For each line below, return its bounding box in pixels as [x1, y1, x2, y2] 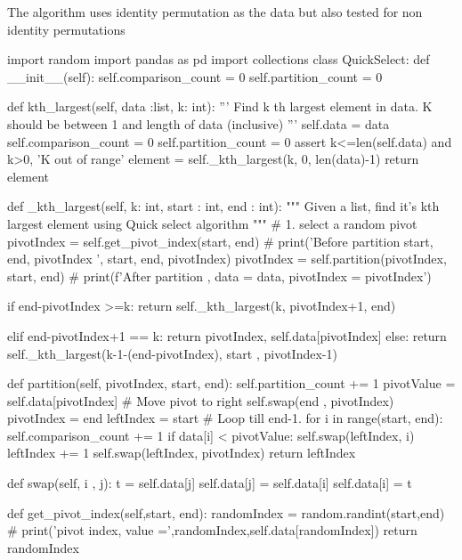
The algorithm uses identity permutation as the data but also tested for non [7, 3, 423, 20]
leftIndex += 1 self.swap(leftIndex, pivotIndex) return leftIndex [7, 443, 356, 462]
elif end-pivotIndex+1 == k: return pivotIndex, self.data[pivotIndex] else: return [7, 326, 447, 345]
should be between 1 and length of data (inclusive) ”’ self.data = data [7, 114, 390, 133]
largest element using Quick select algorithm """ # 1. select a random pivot [7, 214, 417, 232]
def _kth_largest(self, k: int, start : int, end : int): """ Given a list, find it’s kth [7, 197, 440, 215]
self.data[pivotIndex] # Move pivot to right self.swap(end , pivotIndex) [7, 391, 394, 410]
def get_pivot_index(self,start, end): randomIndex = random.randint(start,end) [7, 503, 445, 522]
